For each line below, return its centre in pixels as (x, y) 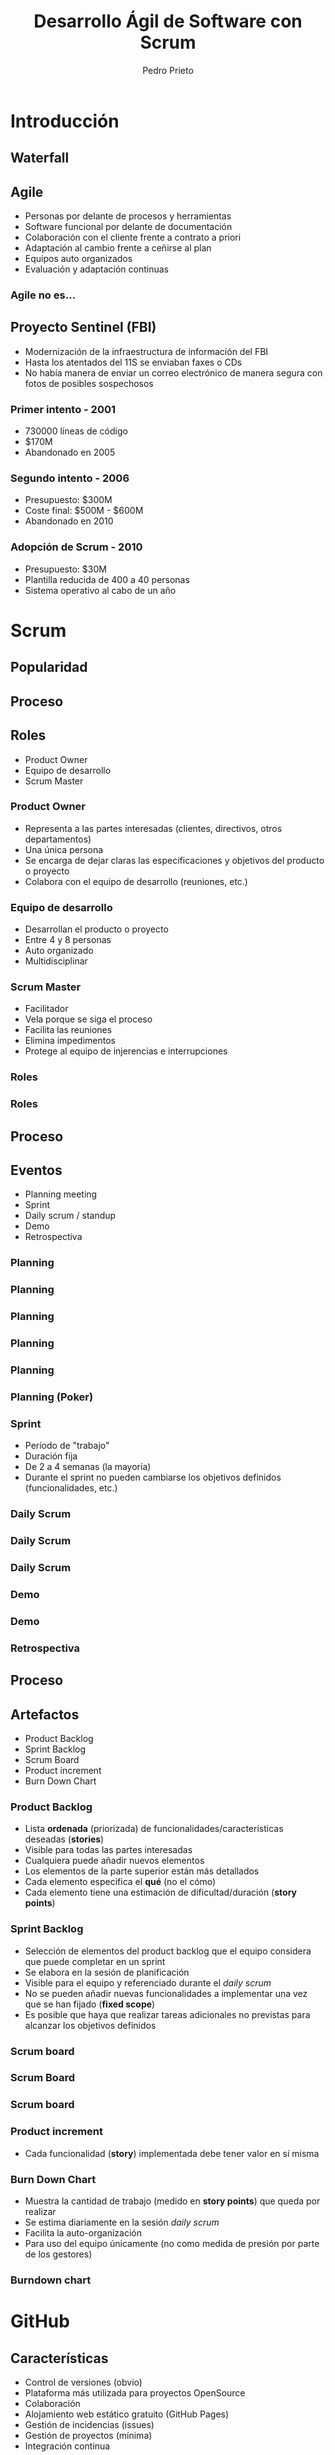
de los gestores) (58, 2254)
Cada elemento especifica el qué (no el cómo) (120, 1882)
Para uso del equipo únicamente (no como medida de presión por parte (172, 2243)
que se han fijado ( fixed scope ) (90, 2004)
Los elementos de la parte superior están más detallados (142, 1871)
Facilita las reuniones (68, 1030)
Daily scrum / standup (70, 1216)
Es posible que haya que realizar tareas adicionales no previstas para (167, 2014)
